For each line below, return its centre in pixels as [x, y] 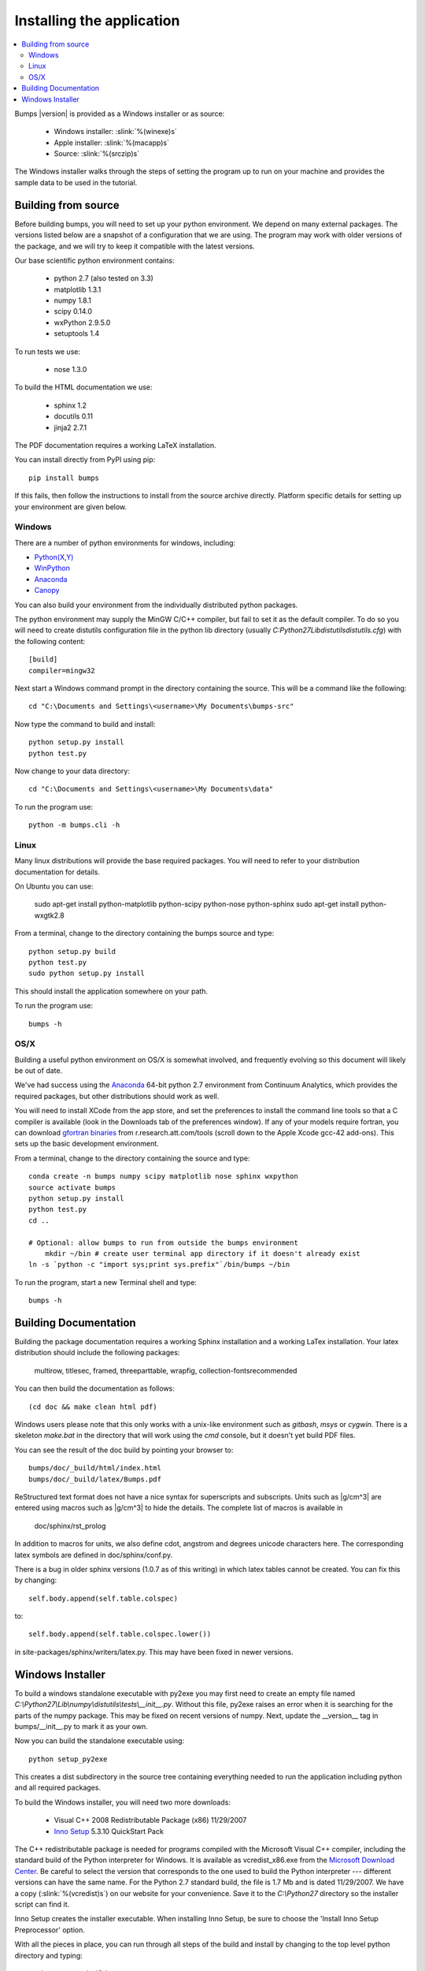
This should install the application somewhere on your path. [111, 991]
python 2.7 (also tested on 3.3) [103, 278]
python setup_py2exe [68, 1759]
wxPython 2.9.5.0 [82, 322]
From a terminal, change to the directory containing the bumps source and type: [144, 933]
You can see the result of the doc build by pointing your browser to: [124, 1450]
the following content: [50, 641]
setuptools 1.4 [77, 333]
